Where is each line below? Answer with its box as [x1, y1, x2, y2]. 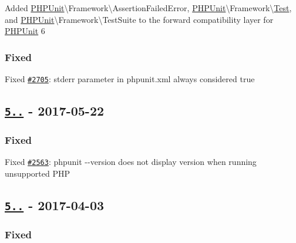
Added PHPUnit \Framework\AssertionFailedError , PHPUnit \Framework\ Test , [5, 2, 292, 14]
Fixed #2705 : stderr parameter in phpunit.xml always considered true [5, 73, 255, 85]
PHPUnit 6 [5, 25, 45, 37]
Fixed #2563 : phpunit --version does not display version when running [5, 156, 257, 168]
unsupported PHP [5, 167, 70, 179]
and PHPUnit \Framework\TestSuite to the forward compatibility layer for [5, 13, 274, 25]
